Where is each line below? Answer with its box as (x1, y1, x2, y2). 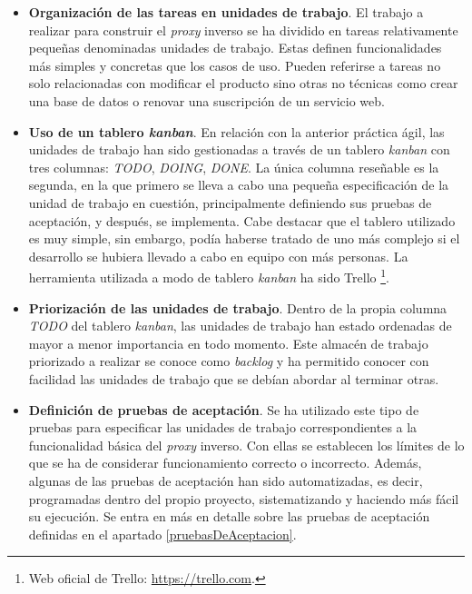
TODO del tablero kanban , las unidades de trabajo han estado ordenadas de (28, 316, 452, 335)
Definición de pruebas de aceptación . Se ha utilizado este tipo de (28, 400, 419, 419)
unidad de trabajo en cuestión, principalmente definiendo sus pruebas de (28, 193, 432, 212)
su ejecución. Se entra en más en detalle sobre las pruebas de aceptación (28, 507, 430, 526)
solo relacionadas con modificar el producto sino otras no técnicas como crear (28, 74, 458, 93)
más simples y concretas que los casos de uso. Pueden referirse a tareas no (28, 55, 441, 74)
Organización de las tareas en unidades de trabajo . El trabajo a (28, 3, 424, 21)
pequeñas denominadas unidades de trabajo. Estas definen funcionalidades (28, 38, 442, 57)
